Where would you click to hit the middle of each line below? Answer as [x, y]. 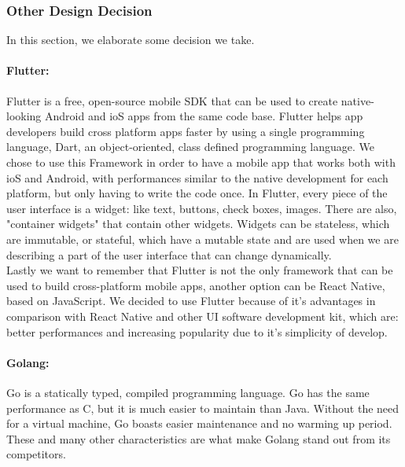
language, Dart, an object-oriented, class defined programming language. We [190, 147]
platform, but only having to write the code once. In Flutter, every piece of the [197, 193]
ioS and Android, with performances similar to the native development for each [197, 177]
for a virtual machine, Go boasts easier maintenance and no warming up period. [199, 423]
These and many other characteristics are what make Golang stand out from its [199, 438]
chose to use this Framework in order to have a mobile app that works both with [201, 162]
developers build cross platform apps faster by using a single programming [186, 131]
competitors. [36, 454]
